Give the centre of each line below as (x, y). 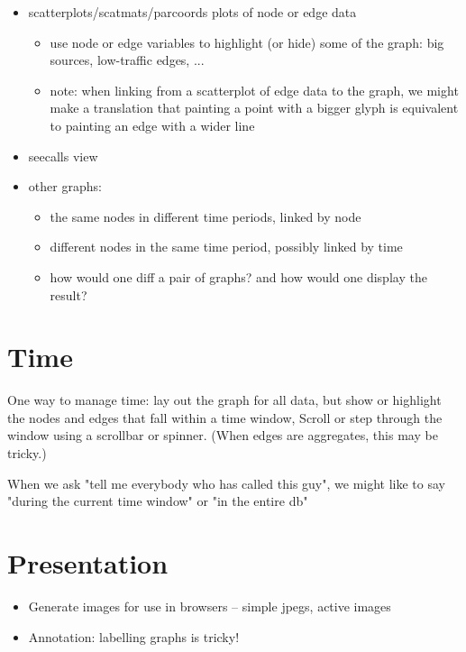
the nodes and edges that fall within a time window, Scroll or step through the (225, 417)
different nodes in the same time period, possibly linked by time (226, 247)
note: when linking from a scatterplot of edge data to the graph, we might (254, 90)
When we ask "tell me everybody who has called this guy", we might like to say (226, 483)
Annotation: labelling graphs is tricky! (134, 636)
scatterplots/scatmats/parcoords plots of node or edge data (192, 12)
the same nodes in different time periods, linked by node (206, 216)
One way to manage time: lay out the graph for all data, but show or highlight (224, 400)
